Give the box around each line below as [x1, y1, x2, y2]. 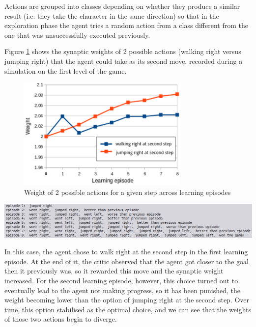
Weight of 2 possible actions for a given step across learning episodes [24, 187, 231, 197]
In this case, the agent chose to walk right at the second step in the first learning [4, 246, 248, 257]
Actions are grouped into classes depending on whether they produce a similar [4, 1, 240, 11]
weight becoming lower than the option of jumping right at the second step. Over [4, 295, 250, 305]
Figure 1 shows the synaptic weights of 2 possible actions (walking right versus [4, 46, 241, 56]
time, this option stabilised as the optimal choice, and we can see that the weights [4, 304, 252, 314]
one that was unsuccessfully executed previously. [4, 29, 150, 40]
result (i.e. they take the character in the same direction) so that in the [4, 10, 219, 21]
